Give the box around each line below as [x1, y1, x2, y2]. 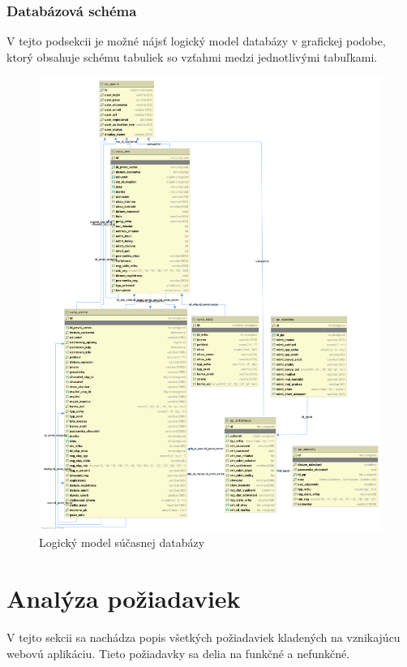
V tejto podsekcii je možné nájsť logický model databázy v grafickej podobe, [6, 32, 386, 49]
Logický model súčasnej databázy [39, 534, 205, 551]
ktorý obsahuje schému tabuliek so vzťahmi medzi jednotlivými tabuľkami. [6, 48, 378, 65]
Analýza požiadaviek [6, 582, 241, 614]
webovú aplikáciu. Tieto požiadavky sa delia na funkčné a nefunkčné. [6, 644, 350, 661]
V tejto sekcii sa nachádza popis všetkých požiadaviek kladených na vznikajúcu [6, 628, 401, 645]
